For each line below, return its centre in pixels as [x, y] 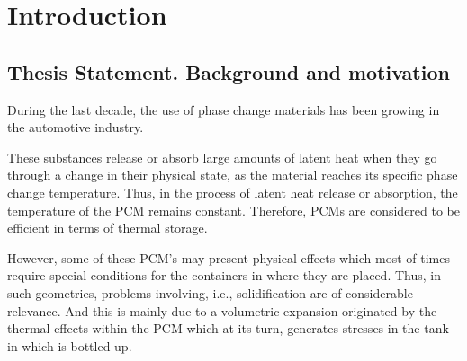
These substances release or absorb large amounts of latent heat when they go [222, 157]
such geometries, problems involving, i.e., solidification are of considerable [210, 292]
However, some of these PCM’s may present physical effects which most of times [229, 257]
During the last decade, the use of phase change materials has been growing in [224, 109]
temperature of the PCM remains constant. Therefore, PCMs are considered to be [234, 210]
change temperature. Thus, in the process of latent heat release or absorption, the [233, 192]
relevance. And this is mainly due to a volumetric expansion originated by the [222, 310]
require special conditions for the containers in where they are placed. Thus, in [224, 275]
